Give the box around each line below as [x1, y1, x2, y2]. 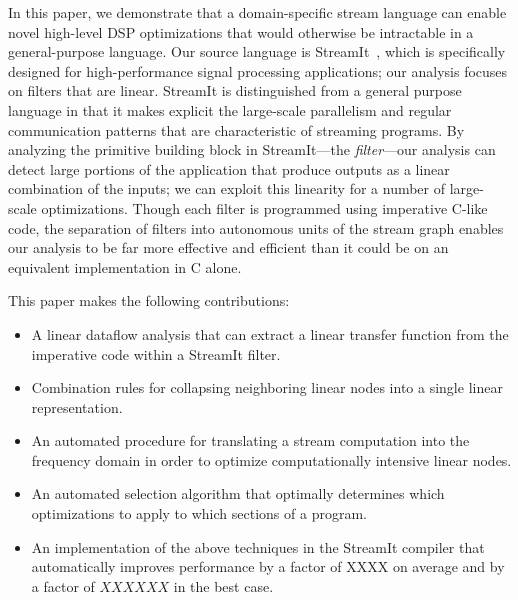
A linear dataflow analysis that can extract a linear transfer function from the [31, 323, 509, 344]
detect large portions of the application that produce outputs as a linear [8, 158, 450, 179]
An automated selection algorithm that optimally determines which [31, 483, 445, 504]
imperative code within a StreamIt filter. [31, 343, 281, 364]
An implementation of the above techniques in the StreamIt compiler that [31, 536, 485, 557]
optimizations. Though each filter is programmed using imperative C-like [41, 197, 488, 218]
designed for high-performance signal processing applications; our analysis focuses [8, 60, 508, 81]
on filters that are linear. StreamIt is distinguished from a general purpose [8, 80, 462, 101]
